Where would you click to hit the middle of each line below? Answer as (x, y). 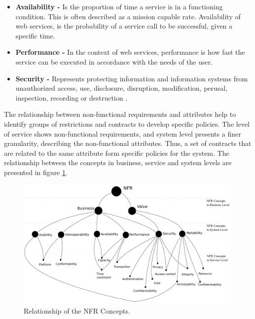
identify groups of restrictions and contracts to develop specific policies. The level (127, 124)
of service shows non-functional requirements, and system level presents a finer (123, 133)
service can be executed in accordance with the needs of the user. (114, 61)
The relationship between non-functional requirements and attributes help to (120, 114)
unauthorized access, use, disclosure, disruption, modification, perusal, (122, 88)
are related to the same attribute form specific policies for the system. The (117, 153)
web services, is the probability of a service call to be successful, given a (124, 26)
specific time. (35, 35)
